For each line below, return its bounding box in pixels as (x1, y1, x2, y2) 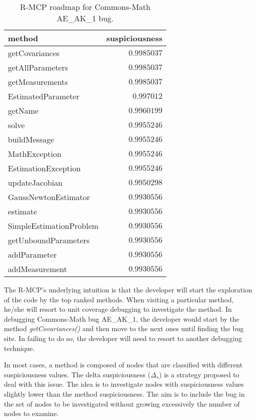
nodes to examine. (4, 408, 59, 419)
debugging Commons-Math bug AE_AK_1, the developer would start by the (4, 313, 240, 324)
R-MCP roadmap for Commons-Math (20, 1, 151, 12)
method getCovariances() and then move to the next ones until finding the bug (4, 323, 244, 334)
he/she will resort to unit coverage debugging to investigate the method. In (4, 304, 232, 314)
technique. (4, 343, 35, 353)
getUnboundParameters (8, 234, 90, 246)
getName (8, 105, 39, 116)
